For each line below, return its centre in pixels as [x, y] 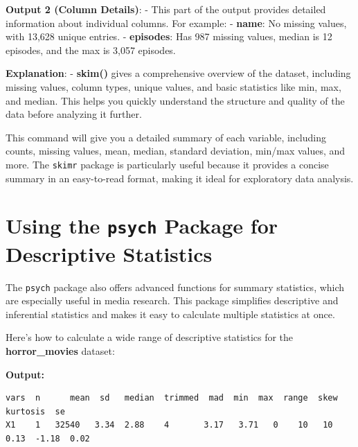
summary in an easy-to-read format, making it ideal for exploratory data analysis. [180, 178]
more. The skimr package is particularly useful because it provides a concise [167, 164]
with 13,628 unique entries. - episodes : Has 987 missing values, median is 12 [169, 36]
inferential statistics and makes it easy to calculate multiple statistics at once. [170, 314]
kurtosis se [35, 411]
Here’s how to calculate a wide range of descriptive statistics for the [150, 337]
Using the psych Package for [142, 226]
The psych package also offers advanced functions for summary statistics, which [175, 287]
